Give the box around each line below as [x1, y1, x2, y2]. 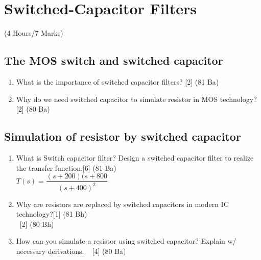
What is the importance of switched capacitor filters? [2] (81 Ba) [16, 76, 219, 87]
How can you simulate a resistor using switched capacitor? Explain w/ [16, 236, 236, 246]
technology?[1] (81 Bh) [16, 209, 87, 219]
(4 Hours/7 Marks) [4, 28, 63, 38]
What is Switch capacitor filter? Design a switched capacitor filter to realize [16, 152, 254, 163]
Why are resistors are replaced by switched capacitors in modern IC [16, 198, 229, 209]
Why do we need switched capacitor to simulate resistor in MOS [16, 93, 218, 104]
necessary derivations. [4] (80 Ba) [16, 245, 126, 256]
